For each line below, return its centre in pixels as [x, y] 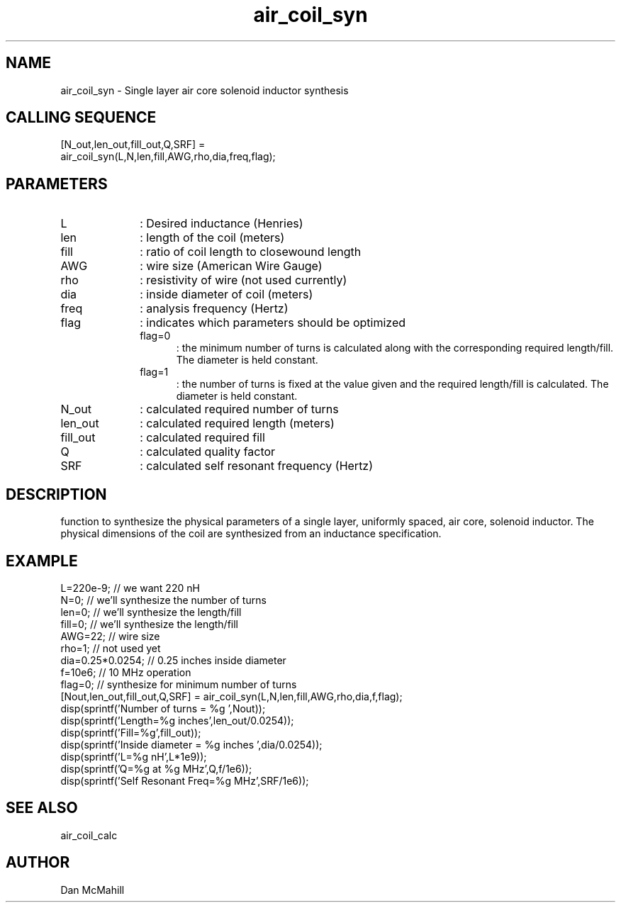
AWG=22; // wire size [110, 636]
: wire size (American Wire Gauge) [231, 266]
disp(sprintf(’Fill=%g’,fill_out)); [131, 732]
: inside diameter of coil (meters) [226, 295]
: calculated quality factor [208, 452]
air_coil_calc [89, 835]
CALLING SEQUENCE [81, 118]
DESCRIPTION [56, 494]
